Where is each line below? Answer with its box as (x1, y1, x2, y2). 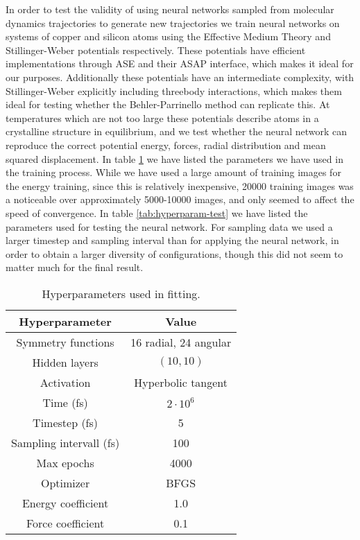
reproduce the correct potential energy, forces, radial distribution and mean (6, 137, 326, 152)
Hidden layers (32, 354, 98, 370)
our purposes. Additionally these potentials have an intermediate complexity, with (6, 69, 354, 84)
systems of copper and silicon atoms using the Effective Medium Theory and (6, 29, 331, 44)
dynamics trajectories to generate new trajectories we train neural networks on (6, 15, 340, 30)
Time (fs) (42, 394, 88, 410)
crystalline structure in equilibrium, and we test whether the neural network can (6, 124, 348, 139)
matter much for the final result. (6, 260, 144, 275)
